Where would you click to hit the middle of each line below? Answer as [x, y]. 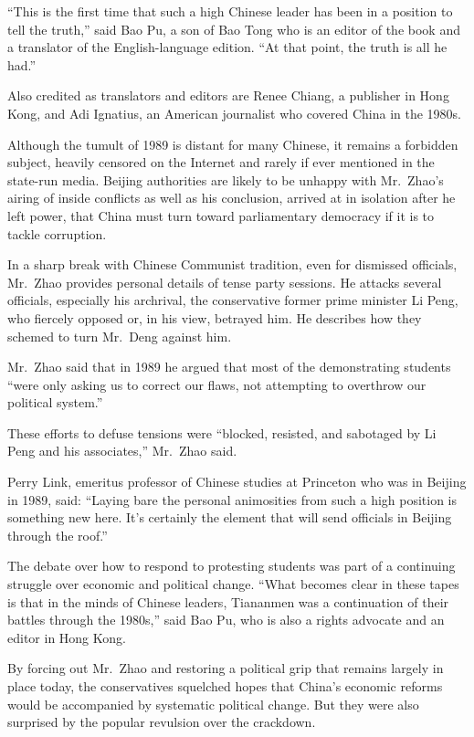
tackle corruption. [57, 233]
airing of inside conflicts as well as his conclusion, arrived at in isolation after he [232, 198]
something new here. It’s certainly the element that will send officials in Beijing [230, 517]
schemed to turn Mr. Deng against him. [120, 336]
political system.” [55, 402]
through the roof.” [58, 535]
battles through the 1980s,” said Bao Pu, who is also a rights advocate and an [226, 620]
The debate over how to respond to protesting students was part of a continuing [232, 566]
